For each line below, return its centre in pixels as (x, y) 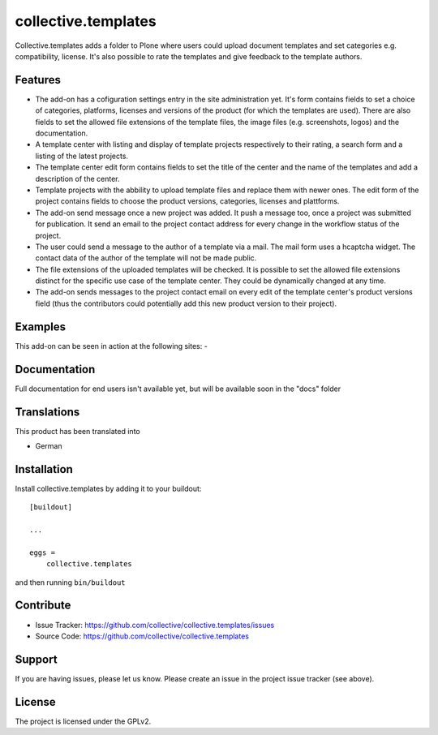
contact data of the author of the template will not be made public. (146, 258)
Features (38, 80)
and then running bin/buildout (70, 582)
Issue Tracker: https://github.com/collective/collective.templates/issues (155, 625)
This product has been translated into (78, 431)
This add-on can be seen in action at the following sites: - (112, 346)
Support (36, 659)
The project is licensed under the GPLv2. (83, 721)
